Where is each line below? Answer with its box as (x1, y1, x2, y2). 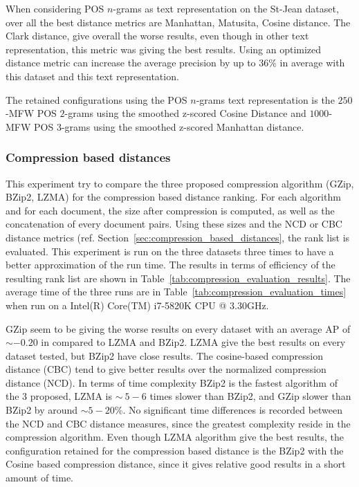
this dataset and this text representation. (6, 68, 179, 83)
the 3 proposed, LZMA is (6, 389, 112, 403)
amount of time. (6, 470, 73, 485)
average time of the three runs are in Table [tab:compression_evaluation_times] (6, 284, 347, 299)
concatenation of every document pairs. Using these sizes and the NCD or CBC (6, 217, 342, 231)
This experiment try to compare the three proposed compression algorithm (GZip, (6, 176, 354, 190)
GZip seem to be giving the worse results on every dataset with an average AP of (6, 321, 351, 336)
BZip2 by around (6, 403, 78, 417)
